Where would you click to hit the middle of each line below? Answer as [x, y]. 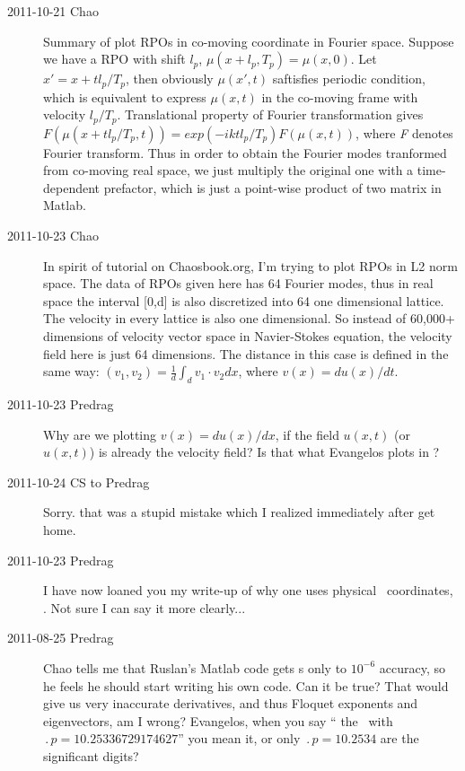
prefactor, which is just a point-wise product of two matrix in [272, 187]
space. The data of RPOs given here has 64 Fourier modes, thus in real [238, 283]
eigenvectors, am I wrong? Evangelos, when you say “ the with [218, 720]
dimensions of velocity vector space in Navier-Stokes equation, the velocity [248, 336]
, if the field [307, 434]
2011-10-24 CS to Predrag [79, 482]
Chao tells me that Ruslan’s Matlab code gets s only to [195, 667]
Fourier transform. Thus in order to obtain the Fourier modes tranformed [245, 152]
